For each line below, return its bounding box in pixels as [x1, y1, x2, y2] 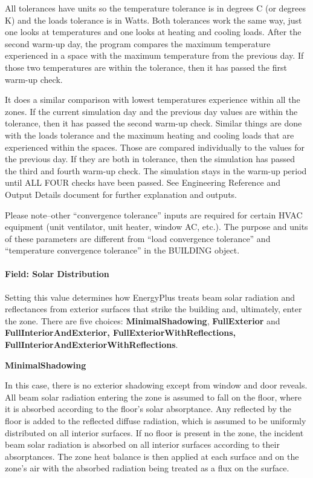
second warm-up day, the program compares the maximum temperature [5, 37, 271, 50]
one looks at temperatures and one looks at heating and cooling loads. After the [5, 25, 302, 38]
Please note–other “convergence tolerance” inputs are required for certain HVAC [5, 208, 303, 221]
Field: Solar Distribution [5, 267, 109, 280]
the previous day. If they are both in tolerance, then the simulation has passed [5, 152, 295, 165]
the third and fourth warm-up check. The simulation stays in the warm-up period [5, 164, 307, 177]
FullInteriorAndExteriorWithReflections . [5, 338, 178, 351]
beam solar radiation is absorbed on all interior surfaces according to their [5, 438, 280, 451]
